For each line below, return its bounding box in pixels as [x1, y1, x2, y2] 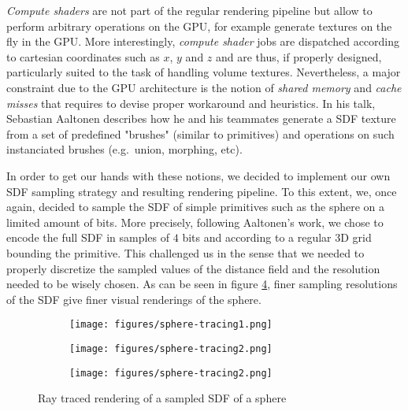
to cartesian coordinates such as [6, 48, 160, 65]
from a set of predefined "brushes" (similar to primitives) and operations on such [6, 125, 395, 142]
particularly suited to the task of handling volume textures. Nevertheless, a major [6, 64, 401, 80]
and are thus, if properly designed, [216, 48, 382, 65]
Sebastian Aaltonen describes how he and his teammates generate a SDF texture [6, 110, 396, 127]
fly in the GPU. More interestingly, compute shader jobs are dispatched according [6, 33, 400, 50]
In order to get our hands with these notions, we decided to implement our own [6, 167, 391, 183]
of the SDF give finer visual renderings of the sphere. [6, 291, 261, 307]
